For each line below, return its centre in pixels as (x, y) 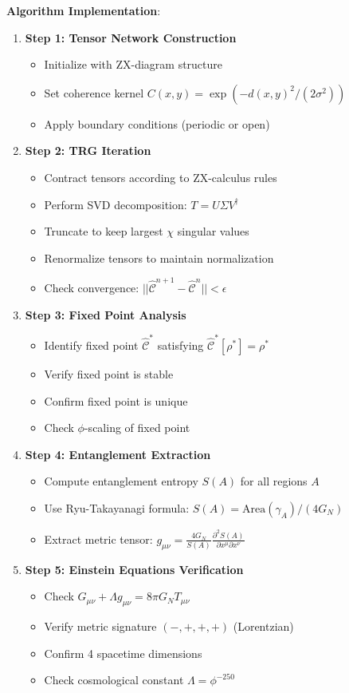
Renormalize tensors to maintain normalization (159, 257)
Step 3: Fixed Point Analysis (106, 314)
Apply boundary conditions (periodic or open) (157, 123)
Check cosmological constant (114, 680)
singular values (213, 231)
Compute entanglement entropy (121, 481)
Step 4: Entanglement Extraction (118, 454)
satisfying (180, 345)
